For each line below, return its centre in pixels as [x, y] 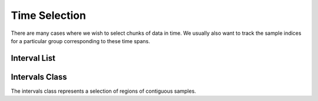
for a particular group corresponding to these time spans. [80, 41]
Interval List [33, 58]
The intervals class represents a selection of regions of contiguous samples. [104, 91]
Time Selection [49, 15]
